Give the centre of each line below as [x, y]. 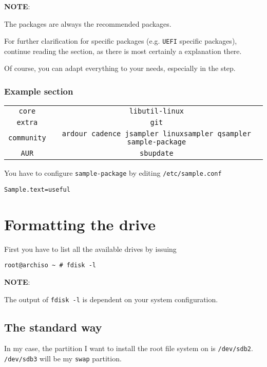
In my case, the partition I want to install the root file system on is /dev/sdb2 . [129, 348]
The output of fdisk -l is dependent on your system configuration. [111, 299]
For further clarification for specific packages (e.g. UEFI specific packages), [121, 41]
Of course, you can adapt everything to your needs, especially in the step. [120, 68]
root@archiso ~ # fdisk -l [50, 265]
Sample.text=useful [37, 189]
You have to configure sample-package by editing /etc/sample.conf [113, 173]
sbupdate [157, 153]
